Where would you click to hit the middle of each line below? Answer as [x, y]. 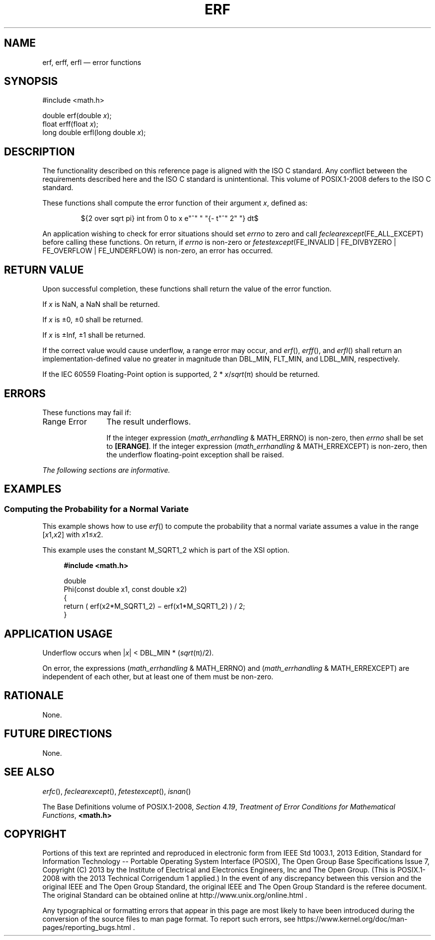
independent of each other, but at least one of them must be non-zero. [158, 677]
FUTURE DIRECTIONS [58, 734]
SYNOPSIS [31, 81]
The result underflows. [149, 421]
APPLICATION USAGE [58, 634]
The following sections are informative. [106, 470]
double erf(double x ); [77, 116]
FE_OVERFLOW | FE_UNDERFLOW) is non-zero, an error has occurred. [158, 251]
